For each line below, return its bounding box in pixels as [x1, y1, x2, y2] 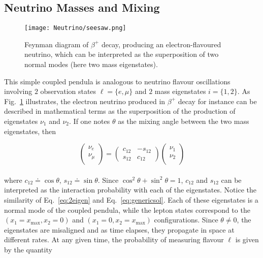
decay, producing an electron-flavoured [101, 39, 221, 49]
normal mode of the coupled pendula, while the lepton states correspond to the [4, 204, 250, 215]
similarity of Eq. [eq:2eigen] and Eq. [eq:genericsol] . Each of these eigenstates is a [4, 194, 258, 205]
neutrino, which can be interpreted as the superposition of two [24, 49, 219, 59]
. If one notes [69, 116, 110, 126]
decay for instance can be [178, 95, 257, 106]
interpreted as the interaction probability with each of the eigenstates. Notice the [4, 184, 256, 195]
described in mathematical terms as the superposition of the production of [4, 106, 236, 116]
